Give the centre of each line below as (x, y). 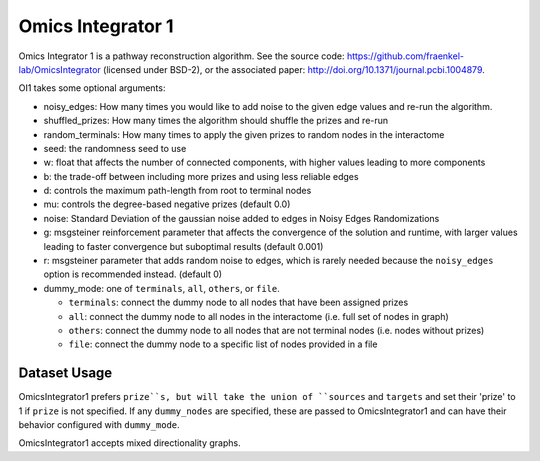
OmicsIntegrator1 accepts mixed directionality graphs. (129, 443)
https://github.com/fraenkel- (405, 56)
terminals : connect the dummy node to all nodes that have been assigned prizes (238, 302)
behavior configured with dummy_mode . (99, 425)
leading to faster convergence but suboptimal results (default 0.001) (183, 246)
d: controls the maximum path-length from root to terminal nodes (177, 191)
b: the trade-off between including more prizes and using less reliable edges (201, 176)
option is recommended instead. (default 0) (133, 274)
